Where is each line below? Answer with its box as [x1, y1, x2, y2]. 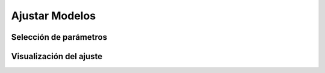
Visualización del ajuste [11, 51, 103, 62]
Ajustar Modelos [11, 9, 96, 22]
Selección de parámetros [11, 32, 108, 42]
